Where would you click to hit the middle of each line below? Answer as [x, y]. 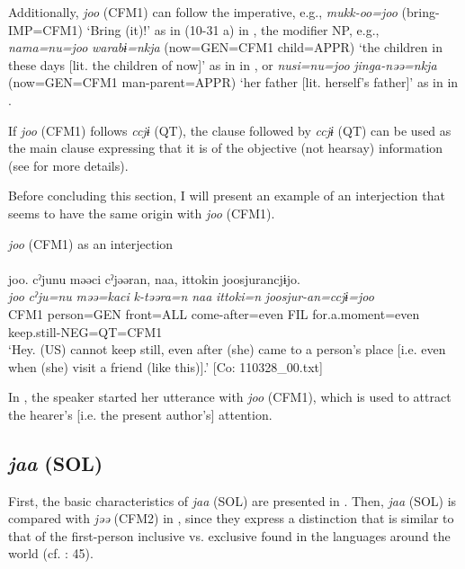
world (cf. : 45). [51, 553]
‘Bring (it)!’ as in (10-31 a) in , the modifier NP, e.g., [233, 29]
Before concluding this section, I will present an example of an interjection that [227, 196]
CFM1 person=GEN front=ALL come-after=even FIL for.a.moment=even [214, 313]
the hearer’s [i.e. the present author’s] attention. [140, 414]
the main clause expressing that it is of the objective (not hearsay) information [226, 148]
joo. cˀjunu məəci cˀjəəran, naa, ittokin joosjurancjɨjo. [154, 278]
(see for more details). [68, 165]
